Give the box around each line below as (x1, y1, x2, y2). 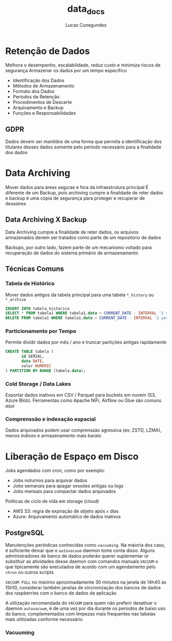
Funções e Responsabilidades (12, 110, 76, 116)
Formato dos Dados (12, 88, 55, 95)
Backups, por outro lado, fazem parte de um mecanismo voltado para (5, 244, 152, 250)
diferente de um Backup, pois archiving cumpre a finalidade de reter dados (5, 190, 164, 196)
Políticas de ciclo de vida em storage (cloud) (5, 498, 99, 504)
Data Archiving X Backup (5, 216, 87, 224)
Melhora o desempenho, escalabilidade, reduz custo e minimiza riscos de (5, 62, 161, 68)
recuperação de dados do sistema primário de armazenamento (5, 249, 138, 256)
